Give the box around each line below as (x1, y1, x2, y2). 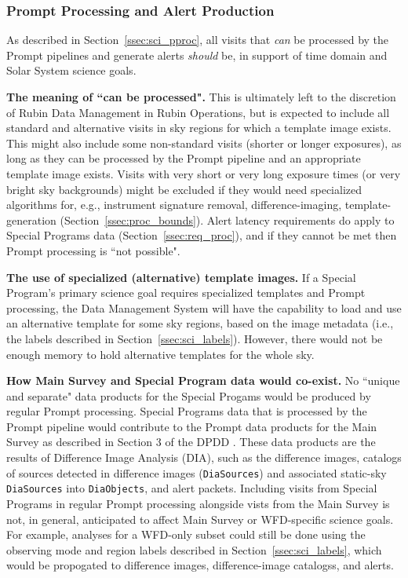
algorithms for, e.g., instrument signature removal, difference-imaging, (6, 196, 342, 213)
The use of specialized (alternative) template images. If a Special (6, 269, 356, 285)
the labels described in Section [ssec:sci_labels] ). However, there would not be (6, 330, 383, 346)
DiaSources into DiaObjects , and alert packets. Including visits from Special (6, 480, 377, 496)
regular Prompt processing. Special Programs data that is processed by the (6, 403, 367, 419)
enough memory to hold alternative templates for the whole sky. (6, 346, 315, 362)
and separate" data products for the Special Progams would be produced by (6, 387, 371, 404)
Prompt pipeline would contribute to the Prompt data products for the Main (6, 418, 377, 434)
